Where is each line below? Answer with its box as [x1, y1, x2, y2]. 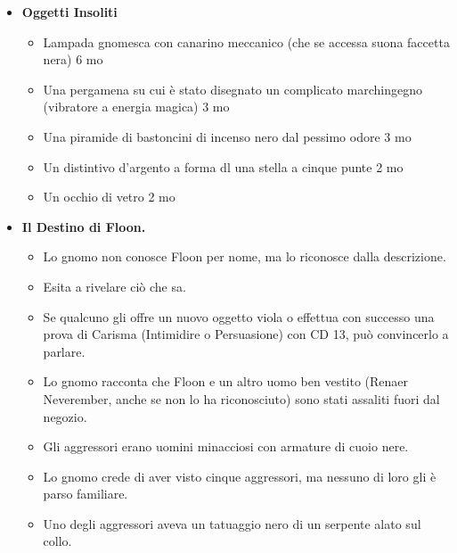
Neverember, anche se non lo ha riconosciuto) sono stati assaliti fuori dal [43, 389, 440, 408]
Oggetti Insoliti [21, 3, 118, 21]
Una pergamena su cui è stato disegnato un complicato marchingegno [43, 79, 422, 98]
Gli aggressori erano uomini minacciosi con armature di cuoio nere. [43, 437, 409, 456]
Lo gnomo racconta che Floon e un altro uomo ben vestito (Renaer [43, 372, 409, 391]
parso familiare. [43, 484, 128, 503]
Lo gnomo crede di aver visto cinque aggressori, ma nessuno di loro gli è [43, 466, 437, 485]
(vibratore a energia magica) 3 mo [43, 97, 230, 116]
